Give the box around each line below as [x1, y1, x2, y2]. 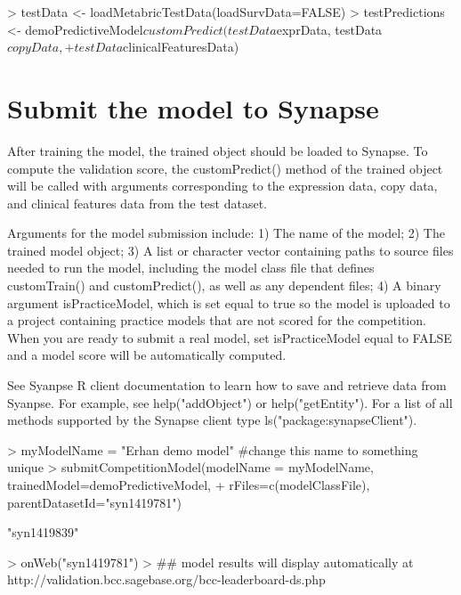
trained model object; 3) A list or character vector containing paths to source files [7, 240, 454, 259]
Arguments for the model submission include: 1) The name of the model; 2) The [7, 224, 445, 242]
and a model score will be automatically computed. [7, 346, 287, 364]
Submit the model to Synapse [7, 89, 379, 126]
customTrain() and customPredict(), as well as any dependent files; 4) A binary [7, 276, 441, 295]
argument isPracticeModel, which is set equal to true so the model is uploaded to [7, 293, 450, 312]
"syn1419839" [7, 523, 79, 542]
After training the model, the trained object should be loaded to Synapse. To [7, 141, 428, 159]
